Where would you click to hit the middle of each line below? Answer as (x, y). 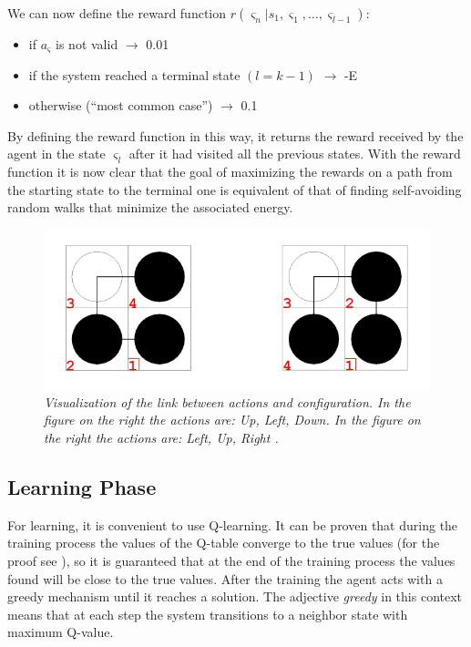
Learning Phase (82, 487)
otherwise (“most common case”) (121, 105)
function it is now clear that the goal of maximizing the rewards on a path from (230, 172)
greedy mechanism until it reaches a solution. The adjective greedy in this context (235, 596)
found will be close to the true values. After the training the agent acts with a (225, 578)
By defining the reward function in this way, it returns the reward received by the (235, 135)
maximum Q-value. (61, 632)
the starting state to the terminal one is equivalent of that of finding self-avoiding (235, 189)
